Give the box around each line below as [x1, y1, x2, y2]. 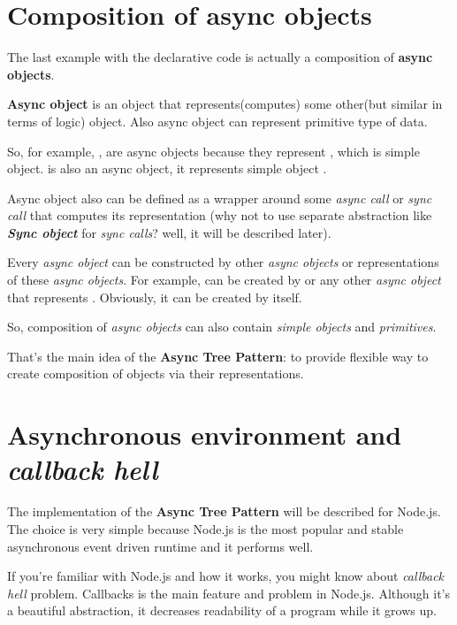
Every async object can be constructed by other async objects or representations [7, 253, 439, 271]
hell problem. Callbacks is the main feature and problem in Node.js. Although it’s [7, 583, 451, 602]
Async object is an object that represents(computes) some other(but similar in [7, 95, 443, 113]
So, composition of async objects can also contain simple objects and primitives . [7, 317, 437, 336]
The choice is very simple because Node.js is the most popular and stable [7, 519, 404, 537]
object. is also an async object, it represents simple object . [7, 159, 327, 178]
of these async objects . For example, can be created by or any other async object [7, 271, 441, 289]
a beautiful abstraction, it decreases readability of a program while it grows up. [7, 601, 437, 620]
